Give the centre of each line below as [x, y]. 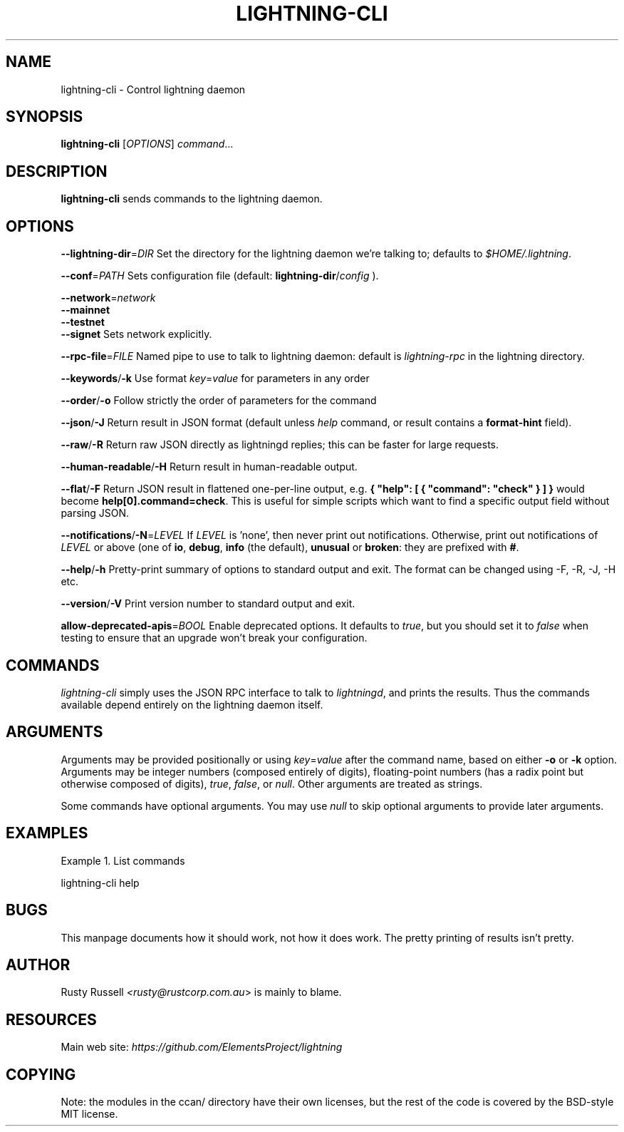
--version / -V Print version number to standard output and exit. [208, 604]
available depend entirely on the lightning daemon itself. [192, 704]
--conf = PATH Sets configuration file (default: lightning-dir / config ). [220, 276]
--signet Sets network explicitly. [136, 334]
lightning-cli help [100, 883]
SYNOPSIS [45, 117]
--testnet [83, 322]
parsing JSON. [95, 513]
